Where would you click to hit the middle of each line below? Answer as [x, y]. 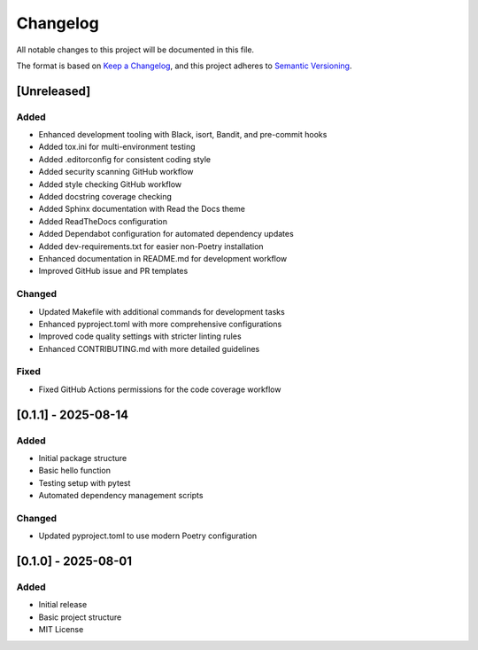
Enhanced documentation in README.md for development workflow [163, 258]
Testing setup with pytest [85, 482]
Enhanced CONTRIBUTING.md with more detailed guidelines [149, 348]
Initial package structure [83, 458]
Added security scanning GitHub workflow [116, 172]
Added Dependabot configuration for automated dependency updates [166, 234]
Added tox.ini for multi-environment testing [117, 147]
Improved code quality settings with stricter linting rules [140, 336]
